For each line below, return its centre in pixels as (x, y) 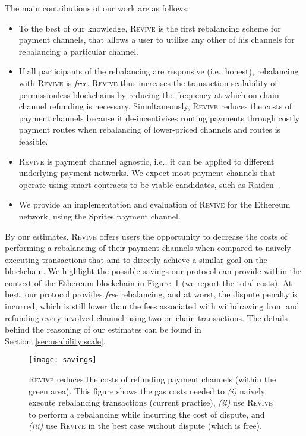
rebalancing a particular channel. (79, 51)
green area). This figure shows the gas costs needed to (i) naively (147, 390)
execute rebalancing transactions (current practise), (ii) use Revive (151, 402)
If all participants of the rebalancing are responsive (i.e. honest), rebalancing (159, 71)
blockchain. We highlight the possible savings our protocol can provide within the (153, 271)
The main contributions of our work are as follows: (97, 8)
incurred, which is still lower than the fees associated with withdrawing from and (152, 306)
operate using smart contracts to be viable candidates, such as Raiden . (149, 184)
